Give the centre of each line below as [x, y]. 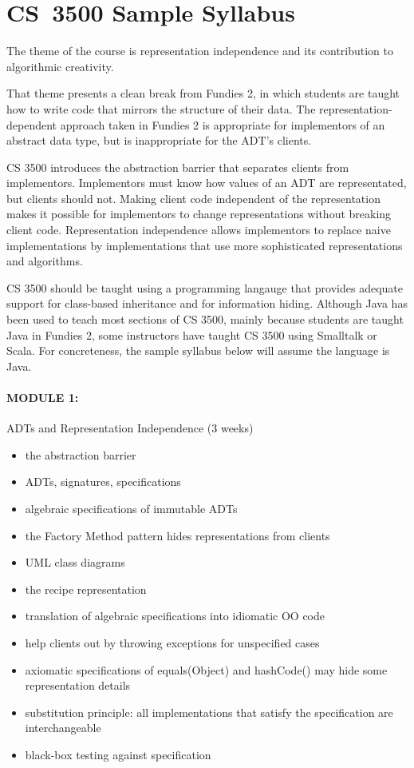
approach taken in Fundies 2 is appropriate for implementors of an [223, 124]
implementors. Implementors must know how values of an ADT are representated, [207, 183]
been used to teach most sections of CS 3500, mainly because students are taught [205, 319]
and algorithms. [45, 261]
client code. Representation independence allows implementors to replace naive [199, 230]
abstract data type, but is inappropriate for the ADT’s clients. [159, 140]
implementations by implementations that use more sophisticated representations [205, 245]
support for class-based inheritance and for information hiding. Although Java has [207, 303]
